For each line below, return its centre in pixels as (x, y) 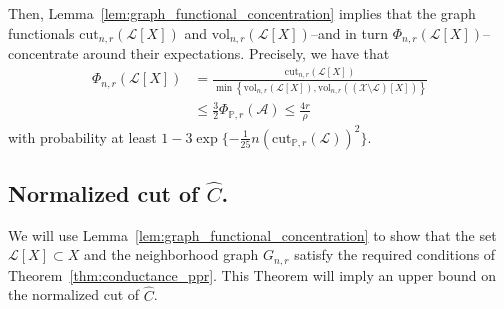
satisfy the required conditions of (395, 254)
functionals (41, 32)
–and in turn (349, 32)
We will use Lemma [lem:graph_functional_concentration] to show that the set (252, 234)
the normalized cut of (74, 294)
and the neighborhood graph (171, 254)
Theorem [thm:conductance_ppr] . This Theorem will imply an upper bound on (252, 274)
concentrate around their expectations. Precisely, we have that (199, 53)
